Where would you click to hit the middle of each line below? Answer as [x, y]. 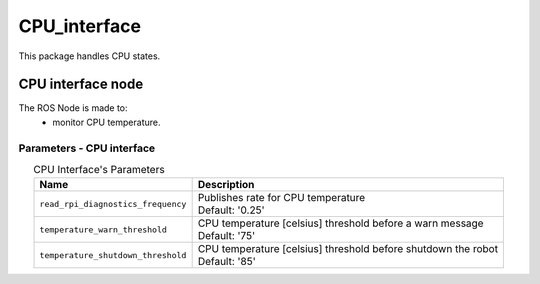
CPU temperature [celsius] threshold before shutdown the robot [348, 249]
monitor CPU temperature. [106, 122]
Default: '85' [227, 262]
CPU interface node [81, 84]
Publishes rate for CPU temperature [281, 198]
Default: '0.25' [231, 210]
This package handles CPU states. [89, 56]
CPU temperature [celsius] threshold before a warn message [340, 223]
